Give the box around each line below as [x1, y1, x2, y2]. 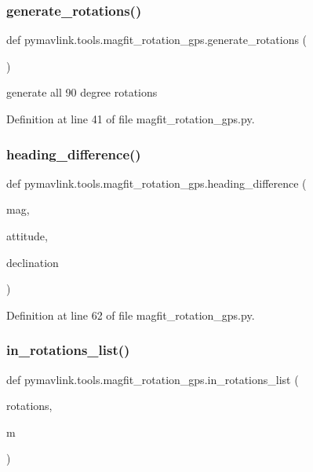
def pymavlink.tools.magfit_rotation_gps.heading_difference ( [6, 174, 307, 191]
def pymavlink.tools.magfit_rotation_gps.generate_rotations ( [6, 31, 308, 48]
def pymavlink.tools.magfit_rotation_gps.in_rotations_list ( [6, 371, 299, 387]
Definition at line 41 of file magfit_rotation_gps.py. [6, 111, 255, 126]
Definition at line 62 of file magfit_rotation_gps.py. [6, 306, 255, 323]
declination [6, 254, 59, 270]
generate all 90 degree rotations [6, 84, 158, 101]
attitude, [6, 228, 48, 243]
